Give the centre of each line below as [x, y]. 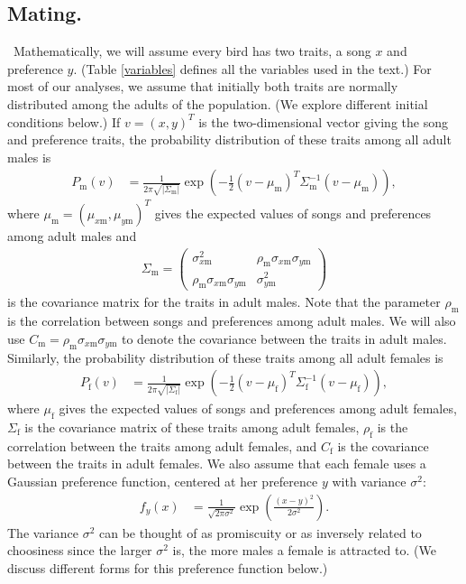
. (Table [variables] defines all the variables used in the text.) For [252, 68]
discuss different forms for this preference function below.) [168, 567]
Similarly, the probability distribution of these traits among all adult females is [225, 357]
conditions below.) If [64, 121]
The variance [43, 532]
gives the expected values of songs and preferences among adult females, [258, 408]
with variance [369, 481]
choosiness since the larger [80, 550]
